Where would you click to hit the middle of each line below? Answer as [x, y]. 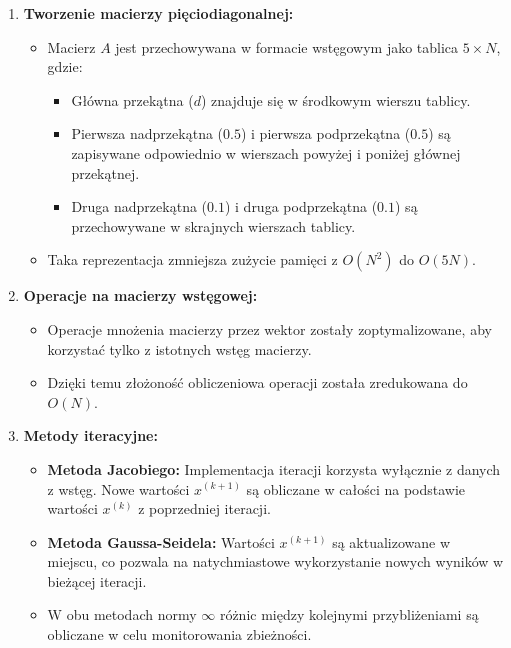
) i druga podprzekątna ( [301, 206]
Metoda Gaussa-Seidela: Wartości [161, 541]
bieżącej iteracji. [97, 580]
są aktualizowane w [391, 541]
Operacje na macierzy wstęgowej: [140, 295]
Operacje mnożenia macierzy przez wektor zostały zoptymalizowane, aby [269, 328]
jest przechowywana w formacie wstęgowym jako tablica [287, 46]
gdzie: [65, 66]
